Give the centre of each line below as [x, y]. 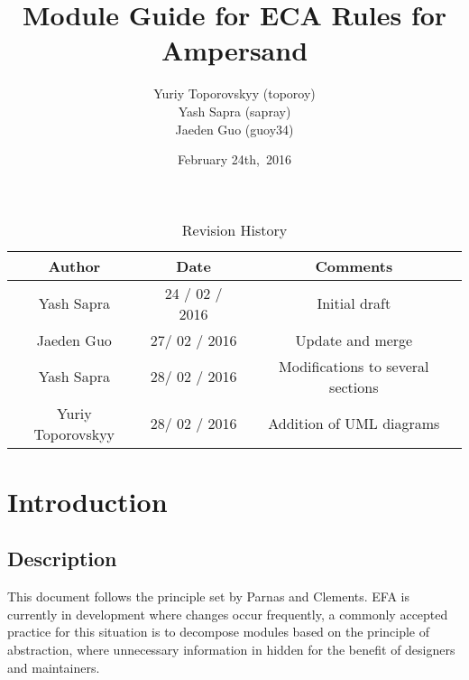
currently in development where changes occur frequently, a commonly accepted [228, 614]
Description [62, 559]
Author [74, 265]
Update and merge [354, 340]
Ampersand [234, 50]
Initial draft [354, 303]
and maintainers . [54, 667]
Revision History [234, 229]
